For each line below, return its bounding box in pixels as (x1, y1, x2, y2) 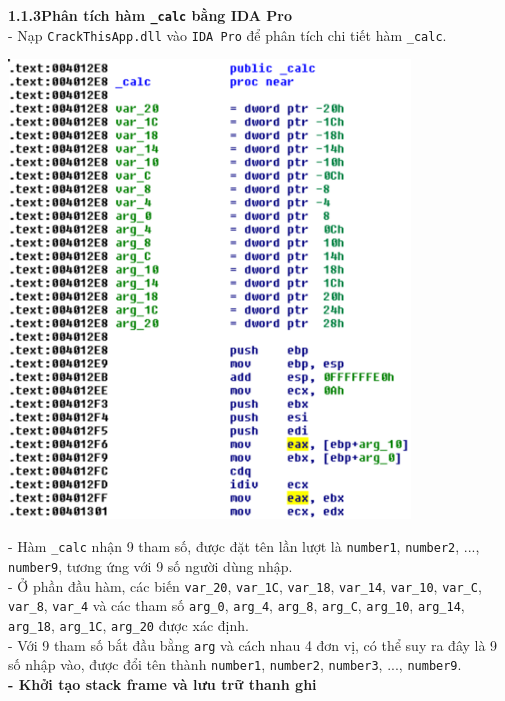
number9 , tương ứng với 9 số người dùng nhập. (8, 556, 293, 577)
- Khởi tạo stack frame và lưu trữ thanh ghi (8, 673, 317, 694)
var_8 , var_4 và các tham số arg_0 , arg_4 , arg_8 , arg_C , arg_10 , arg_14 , (8, 595, 465, 616)
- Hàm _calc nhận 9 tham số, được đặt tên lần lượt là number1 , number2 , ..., (8, 536, 480, 557)
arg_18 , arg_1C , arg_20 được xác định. (8, 615, 249, 636)
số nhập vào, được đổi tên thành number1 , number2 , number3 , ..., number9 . (8, 654, 462, 675)
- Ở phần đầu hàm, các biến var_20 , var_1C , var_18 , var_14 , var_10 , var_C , (8, 575, 482, 596)
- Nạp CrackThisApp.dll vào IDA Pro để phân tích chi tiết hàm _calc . (8, 24, 447, 45)
